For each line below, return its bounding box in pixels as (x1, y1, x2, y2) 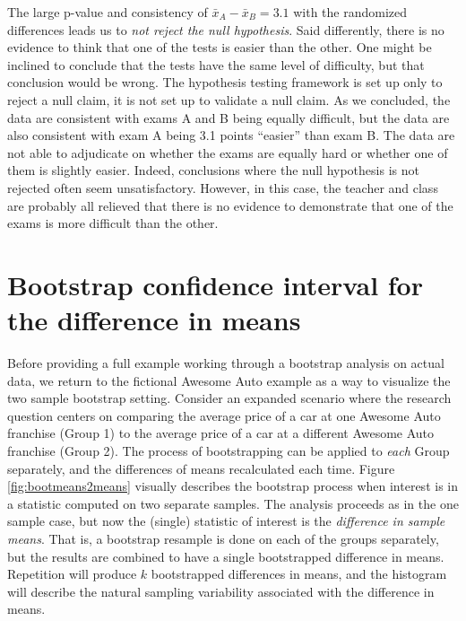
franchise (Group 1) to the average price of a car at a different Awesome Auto (7, 424, 435, 442)
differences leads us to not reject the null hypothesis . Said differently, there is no (7, 20, 444, 39)
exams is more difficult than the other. (7, 214, 219, 232)
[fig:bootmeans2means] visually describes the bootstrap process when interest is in (7, 477, 458, 495)
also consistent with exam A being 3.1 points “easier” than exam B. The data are (7, 126, 455, 144)
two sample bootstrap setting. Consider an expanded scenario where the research (7, 389, 452, 407)
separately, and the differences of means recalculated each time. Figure (7, 459, 395, 477)
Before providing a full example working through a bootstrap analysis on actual (7, 354, 444, 372)
